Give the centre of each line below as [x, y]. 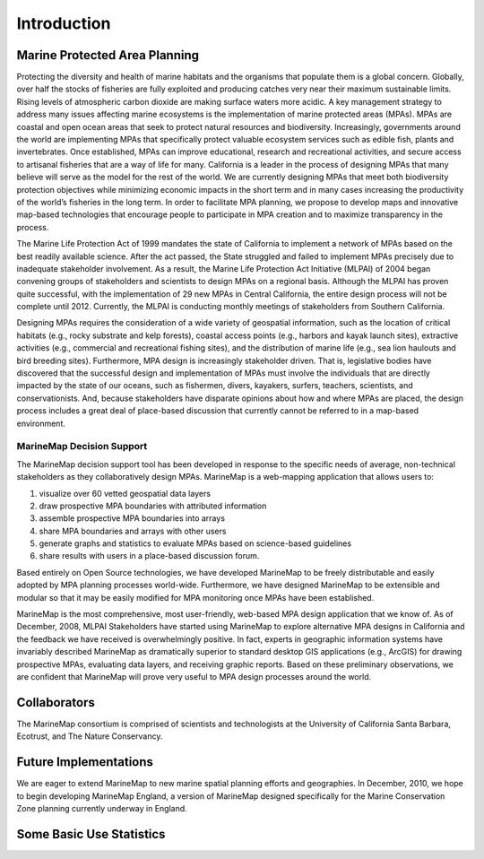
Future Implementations [85, 762]
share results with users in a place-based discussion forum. [149, 556]
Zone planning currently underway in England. [102, 808]
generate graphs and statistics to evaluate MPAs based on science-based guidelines [195, 543]
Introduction [64, 23]
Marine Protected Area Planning [108, 55]
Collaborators [56, 703]
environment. [41, 423]
